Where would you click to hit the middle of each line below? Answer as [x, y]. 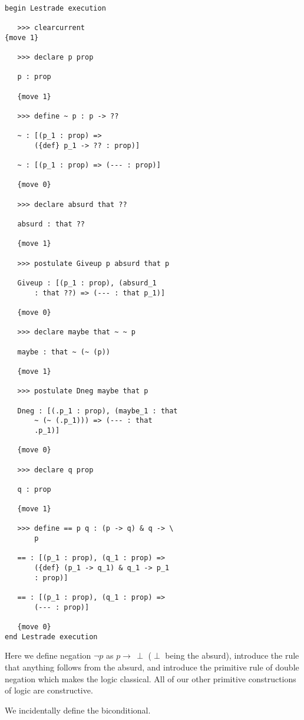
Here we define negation [48, 655]
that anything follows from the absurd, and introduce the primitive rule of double [152, 667]
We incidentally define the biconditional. [78, 710]
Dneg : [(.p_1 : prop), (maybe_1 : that [98, 411]
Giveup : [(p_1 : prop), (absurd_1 [87, 283]
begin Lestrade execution [55, 8]
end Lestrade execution [51, 637]
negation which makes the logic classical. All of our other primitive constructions [151, 678]
